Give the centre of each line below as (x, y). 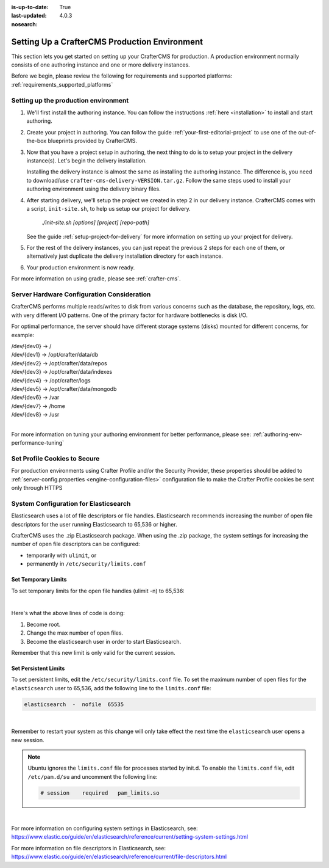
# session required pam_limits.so (100, 793)
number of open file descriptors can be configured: (76, 544)
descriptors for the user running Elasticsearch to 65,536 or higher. (94, 524)
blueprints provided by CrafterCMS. (92, 141)
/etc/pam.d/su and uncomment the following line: (93, 776)
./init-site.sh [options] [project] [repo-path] (95, 222)
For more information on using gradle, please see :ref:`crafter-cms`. (96, 279)
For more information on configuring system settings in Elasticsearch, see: (104, 828)
